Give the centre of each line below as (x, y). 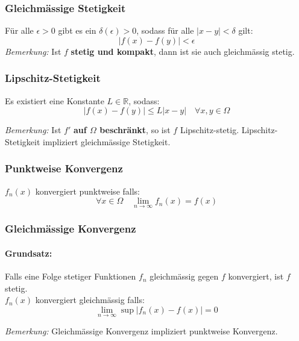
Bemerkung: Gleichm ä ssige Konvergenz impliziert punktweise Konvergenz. (141, 331)
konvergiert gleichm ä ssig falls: (90, 300)
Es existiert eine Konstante (55, 100)
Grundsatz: (29, 253)
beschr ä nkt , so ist (135, 130)
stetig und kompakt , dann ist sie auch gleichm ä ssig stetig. (183, 51)
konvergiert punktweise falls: (87, 191)
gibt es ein (77, 30)
